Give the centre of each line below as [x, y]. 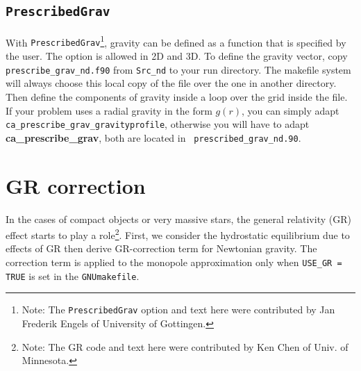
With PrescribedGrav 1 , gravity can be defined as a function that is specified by [176, 41]
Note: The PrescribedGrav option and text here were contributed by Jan [178, 310]
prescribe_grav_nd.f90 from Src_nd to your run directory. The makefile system [178, 69]
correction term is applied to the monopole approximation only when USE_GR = [174, 262]
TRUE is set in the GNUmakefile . [73, 275]
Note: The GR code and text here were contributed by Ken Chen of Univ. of [185, 346]
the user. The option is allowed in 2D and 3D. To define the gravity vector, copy [177, 56]
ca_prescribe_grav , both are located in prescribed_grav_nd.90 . [153, 137]
